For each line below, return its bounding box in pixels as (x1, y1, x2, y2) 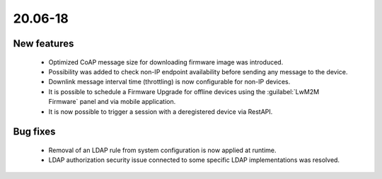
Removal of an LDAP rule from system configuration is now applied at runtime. (48, 146, 277, 154)
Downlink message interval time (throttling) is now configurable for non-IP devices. (48, 78, 291, 86)
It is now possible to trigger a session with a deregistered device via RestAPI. (48, 107, 273, 116)
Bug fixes (13, 126, 56, 138)
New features (13, 37, 74, 50)
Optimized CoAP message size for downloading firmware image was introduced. (48, 57, 284, 67)
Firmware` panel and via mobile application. (48, 98, 176, 106)
